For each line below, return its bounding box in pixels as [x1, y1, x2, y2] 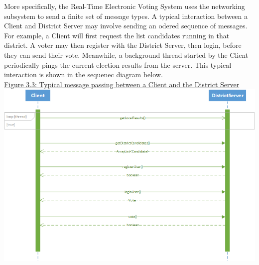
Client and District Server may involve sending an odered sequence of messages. [4, 20, 248, 31]
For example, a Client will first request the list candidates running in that [4, 30, 230, 40]
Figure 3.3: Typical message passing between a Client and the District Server [4, 79, 240, 89]
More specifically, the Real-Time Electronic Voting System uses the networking [4, 1, 245, 11]
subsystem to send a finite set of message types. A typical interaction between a [4, 10, 248, 21]
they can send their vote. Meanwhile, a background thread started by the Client [4, 49, 249, 60]
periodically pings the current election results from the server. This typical [4, 59, 232, 70]
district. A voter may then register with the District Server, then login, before [4, 40, 242, 50]
